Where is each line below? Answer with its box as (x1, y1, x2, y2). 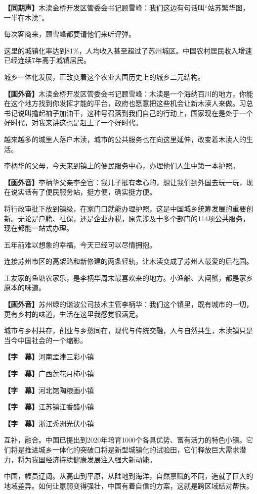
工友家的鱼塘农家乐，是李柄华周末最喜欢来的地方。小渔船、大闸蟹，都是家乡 (4, 272, 253, 283)
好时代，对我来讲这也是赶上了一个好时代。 (4, 117, 142, 128)
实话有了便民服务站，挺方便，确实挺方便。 (17, 187, 156, 197)
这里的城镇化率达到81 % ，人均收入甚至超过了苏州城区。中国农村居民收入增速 (4, 45, 252, 55)
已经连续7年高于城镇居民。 (4, 55, 90, 65)
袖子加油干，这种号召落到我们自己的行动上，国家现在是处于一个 (45, 107, 253, 118)
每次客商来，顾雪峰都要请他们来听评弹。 (4, 29, 135, 39)
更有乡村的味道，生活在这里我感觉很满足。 (4, 308, 142, 319)
